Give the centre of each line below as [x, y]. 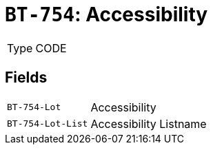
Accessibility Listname [149, 124]
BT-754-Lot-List [48, 124]
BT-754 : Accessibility [106, 14]
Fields [26, 78]
